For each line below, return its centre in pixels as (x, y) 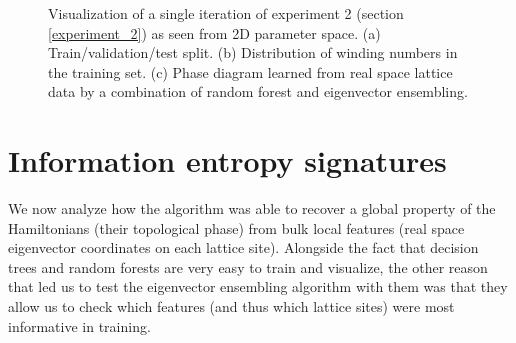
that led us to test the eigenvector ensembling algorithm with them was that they (258, 286)
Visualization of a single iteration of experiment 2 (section (226, 13)
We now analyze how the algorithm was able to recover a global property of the (252, 208)
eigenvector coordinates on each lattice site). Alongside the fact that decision (243, 247)
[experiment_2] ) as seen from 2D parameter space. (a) (214, 32)
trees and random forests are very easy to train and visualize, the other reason (248, 266)
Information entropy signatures (227, 160)
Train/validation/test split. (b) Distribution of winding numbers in (253, 52)
